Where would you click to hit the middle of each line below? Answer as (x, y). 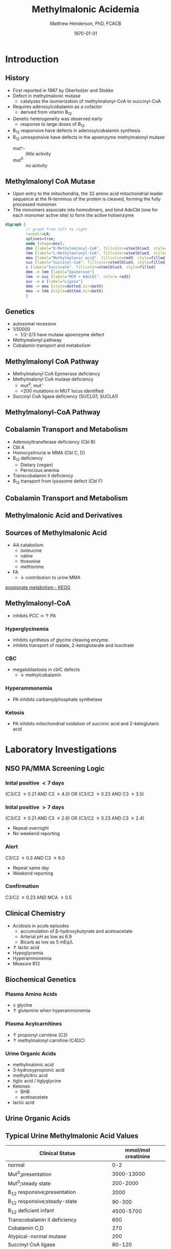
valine (26, 556)
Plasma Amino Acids (31, 994)
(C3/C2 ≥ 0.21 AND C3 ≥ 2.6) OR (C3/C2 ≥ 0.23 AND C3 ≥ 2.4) (75, 818)
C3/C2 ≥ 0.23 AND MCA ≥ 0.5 (39, 897)
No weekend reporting (36, 833)
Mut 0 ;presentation (30, 1174)
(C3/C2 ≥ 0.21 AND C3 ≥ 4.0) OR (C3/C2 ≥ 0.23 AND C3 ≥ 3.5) (75, 794)
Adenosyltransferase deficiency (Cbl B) (54, 442)
